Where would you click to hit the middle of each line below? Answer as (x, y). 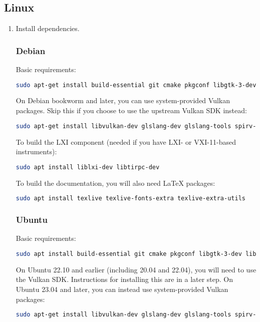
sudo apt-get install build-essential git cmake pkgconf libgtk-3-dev (136, 85)
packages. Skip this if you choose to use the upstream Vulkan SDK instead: (131, 110)
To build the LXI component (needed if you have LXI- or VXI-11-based (126, 141)
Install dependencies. (48, 28)
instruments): (36, 151)
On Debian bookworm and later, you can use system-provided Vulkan (123, 100)
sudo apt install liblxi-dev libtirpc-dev (88, 167)
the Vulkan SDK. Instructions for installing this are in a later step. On (124, 279)
